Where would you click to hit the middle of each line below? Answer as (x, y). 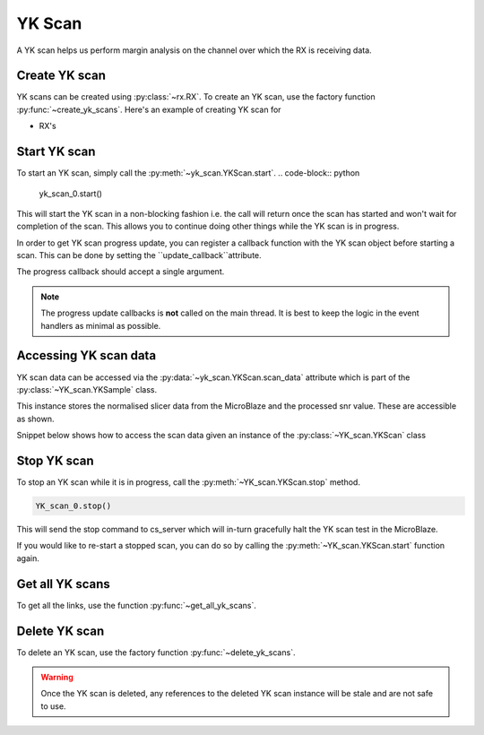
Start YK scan (56, 152)
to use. (53, 706)
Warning (57, 677)
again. (28, 558)
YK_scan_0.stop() (73, 506)
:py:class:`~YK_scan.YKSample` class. (87, 389)
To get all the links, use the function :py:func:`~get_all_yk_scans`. (137, 605)
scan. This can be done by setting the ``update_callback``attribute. (139, 255)
